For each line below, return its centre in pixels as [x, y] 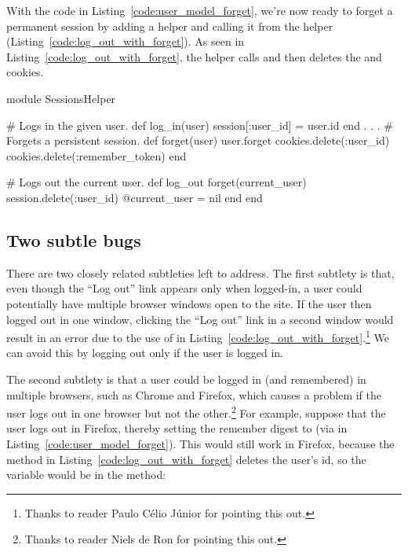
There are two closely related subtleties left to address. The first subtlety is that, [200, 272]
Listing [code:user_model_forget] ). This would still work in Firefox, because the [200, 443]
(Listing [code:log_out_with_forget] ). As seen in [126, 41]
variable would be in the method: [86, 475]
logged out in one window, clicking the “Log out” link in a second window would [200, 319]
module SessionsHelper [61, 98]
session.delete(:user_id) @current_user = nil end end [135, 197]
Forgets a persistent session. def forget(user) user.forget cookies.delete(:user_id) [198, 140]
